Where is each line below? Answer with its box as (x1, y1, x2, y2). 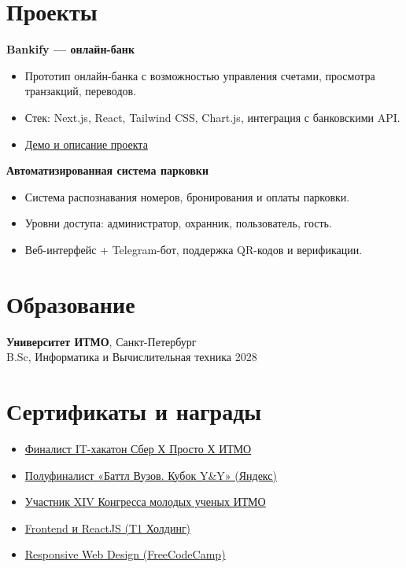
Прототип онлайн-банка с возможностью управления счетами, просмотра (24, 67, 375, 83)
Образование (6, 287, 135, 319)
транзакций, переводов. (24, 83, 137, 99)
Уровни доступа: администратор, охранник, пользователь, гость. (24, 215, 332, 231)
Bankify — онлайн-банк (6, 41, 135, 57)
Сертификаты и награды (6, 394, 262, 426)
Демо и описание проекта (24, 135, 148, 152)
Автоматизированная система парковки (6, 162, 209, 179)
